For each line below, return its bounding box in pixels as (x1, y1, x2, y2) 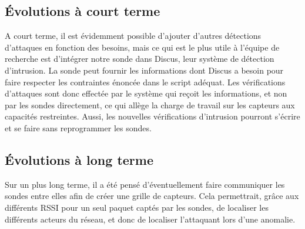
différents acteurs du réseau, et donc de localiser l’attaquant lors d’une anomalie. (5, 213, 296, 225)
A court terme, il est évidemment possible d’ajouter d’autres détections (5, 29, 262, 42)
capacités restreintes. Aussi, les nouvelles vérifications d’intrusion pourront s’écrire (5, 110, 300, 122)
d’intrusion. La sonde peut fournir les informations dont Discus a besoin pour (5, 64, 284, 76)
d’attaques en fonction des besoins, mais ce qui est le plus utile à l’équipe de (5, 41, 280, 53)
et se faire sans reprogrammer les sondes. (5, 121, 152, 134)
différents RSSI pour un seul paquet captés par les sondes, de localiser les (5, 201, 269, 213)
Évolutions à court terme (5, 2, 160, 20)
